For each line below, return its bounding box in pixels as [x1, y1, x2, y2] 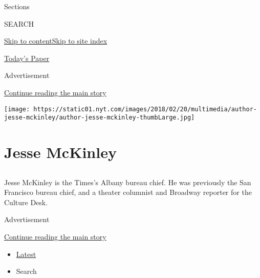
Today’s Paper [4, 52, 50, 63]
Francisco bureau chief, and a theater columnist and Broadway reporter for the [4, 187, 252, 197]
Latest [16, 248, 36, 259]
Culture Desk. [4, 196, 48, 207]
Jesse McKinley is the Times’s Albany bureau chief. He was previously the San [4, 176, 251, 187]
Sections [4, 1, 30, 11]
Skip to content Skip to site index [4, 35, 107, 46]
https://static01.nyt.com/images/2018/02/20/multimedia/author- [33, 105, 257, 113]
